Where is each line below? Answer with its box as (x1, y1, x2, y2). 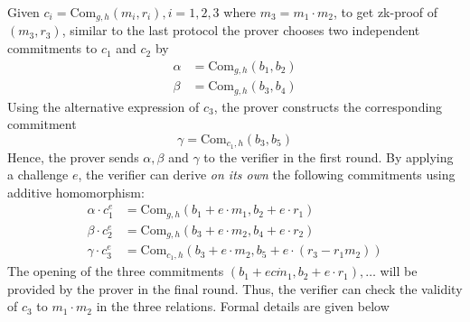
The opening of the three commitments (7, 262, 224, 281)
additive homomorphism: (7, 182, 145, 201)
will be (380, 262, 418, 281)
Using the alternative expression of (7, 97, 200, 115)
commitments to (7, 39, 98, 58)
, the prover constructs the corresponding (213, 97, 443, 115)
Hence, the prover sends (7, 147, 139, 166)
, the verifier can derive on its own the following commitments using (78, 165, 456, 184)
